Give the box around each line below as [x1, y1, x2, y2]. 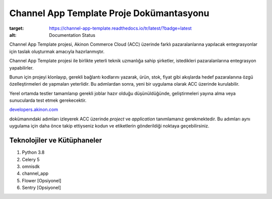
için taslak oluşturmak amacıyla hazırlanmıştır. [9, 48, 105, 54]
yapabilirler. [9, 64, 34, 71]
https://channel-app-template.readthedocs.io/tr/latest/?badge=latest [49, 25, 192, 31]
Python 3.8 [22, 149, 45, 156]
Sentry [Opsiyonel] [22, 184, 61, 191]
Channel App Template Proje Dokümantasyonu [9, 8, 210, 19]
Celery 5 [22, 156, 40, 162]
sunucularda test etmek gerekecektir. [9, 97, 87, 103]
